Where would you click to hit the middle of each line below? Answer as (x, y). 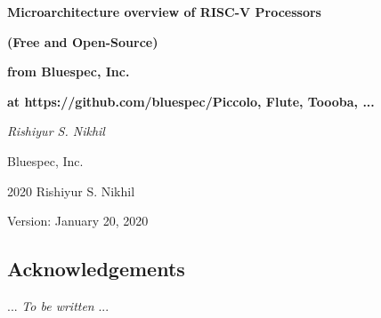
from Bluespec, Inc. (69, 72)
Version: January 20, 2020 (78, 221)
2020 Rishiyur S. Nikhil (71, 191)
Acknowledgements (96, 269)
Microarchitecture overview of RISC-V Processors (164, 12)
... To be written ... (58, 305)
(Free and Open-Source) (83, 41)
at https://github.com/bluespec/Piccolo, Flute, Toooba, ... (191, 101)
